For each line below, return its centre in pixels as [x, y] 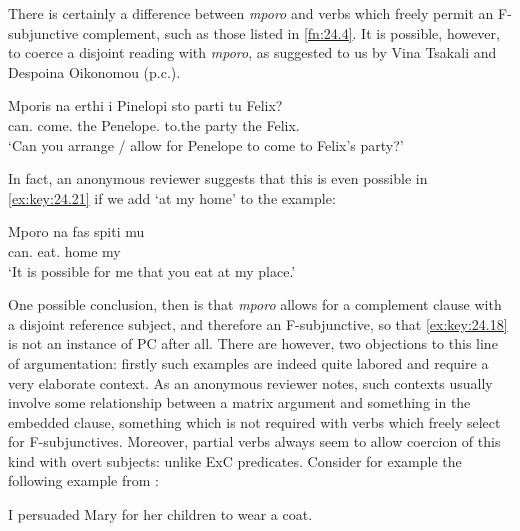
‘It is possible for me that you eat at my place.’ [152, 270]
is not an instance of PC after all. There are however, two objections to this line [253, 343]
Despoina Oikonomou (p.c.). [94, 71]
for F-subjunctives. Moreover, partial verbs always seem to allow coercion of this [254, 441]
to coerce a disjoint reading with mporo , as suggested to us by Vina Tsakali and [252, 52]
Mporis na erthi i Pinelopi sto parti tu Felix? [145, 105]
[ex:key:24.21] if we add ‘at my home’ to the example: [172, 197]
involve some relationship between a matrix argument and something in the [239, 402]
